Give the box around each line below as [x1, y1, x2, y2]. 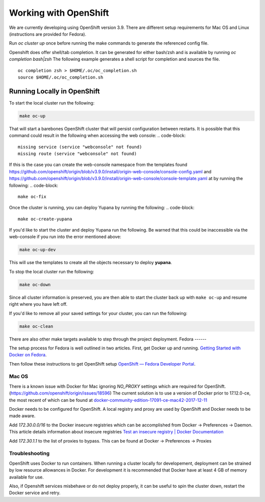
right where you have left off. [9, 301, 68, 307]
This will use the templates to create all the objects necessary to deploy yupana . [9, 260, 172, 265]
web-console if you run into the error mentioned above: [9, 234, 121, 240]
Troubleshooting [9, 450, 50, 457]
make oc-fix [18, 194, 47, 199]
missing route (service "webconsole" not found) [18, 151, 137, 157]
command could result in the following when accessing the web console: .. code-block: [9, 132, 186, 138]
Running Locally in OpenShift [9, 87, 100, 95]
